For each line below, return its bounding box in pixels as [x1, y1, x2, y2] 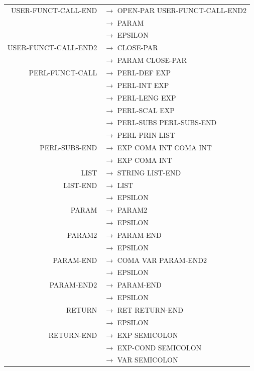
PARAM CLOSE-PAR [117, 55, 187, 65]
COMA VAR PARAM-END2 [117, 254, 207, 265]
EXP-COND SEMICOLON [117, 342, 202, 352]
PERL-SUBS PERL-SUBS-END [117, 117, 217, 128]
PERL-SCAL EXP [117, 105, 175, 115]
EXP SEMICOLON [117, 329, 178, 340]
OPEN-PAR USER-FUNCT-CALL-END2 [117, 5, 246, 15]
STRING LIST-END [117, 167, 181, 177]
